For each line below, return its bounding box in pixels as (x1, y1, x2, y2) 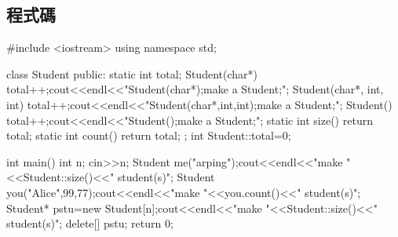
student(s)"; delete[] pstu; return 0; (6, 215, 173, 232)
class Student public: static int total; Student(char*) (6, 65, 257, 82)
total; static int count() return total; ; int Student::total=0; (6, 127, 291, 144)
